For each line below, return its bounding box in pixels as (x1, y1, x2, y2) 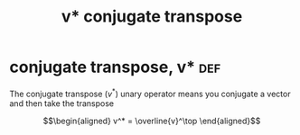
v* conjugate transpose (61, 6, 243, 27)
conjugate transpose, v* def (9, 57, 221, 77)
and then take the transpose (9, 97, 115, 109)
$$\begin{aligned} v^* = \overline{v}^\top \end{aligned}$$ (42, 115, 261, 126)
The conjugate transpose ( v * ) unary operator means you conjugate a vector (9, 86, 291, 99)
